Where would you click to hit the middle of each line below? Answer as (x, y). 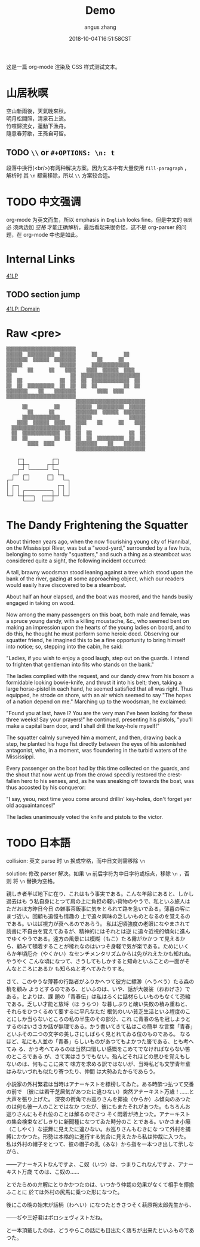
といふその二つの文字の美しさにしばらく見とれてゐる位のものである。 (93, 1034)
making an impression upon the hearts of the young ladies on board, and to (99, 628)
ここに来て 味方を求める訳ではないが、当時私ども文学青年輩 (117, 1064)
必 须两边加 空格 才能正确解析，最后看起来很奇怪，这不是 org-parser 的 (94, 227)
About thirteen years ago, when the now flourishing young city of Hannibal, (99, 542)
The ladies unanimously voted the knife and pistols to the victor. (84, 817)
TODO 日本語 (38, 843)
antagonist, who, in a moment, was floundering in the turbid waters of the (96, 751)
